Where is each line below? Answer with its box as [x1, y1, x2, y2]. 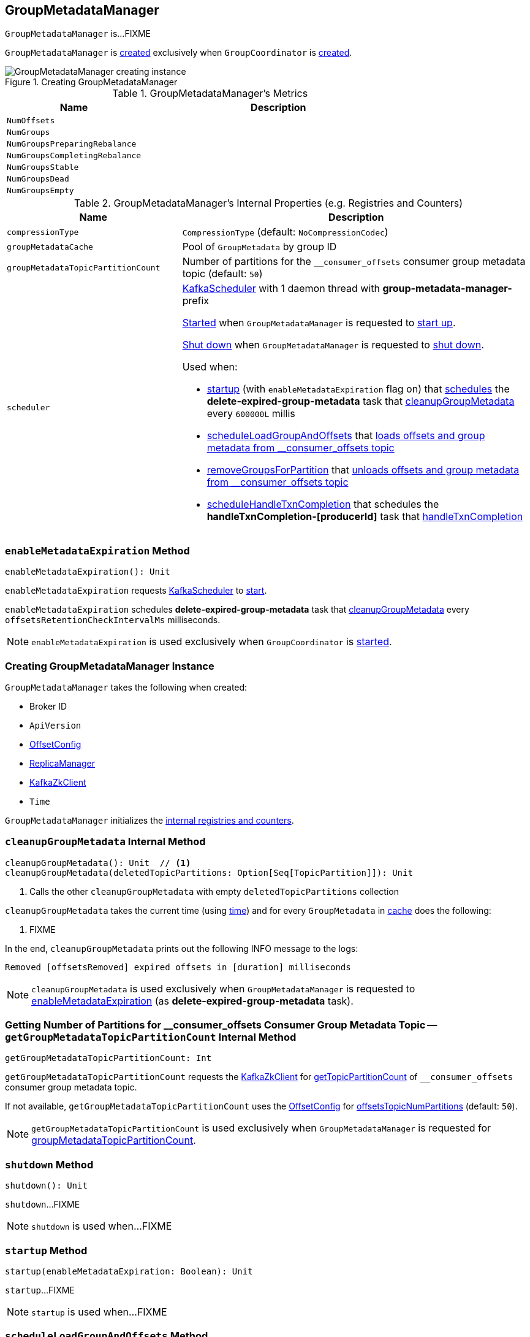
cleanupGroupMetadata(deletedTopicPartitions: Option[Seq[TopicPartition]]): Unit [5, 867, 413, 878]
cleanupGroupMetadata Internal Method [5, 835, 206, 848]
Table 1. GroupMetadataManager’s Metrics [112, 87, 308, 100]
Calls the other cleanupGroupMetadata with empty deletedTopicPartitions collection [29, 886, 399, 897]
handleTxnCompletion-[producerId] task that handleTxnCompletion [206, 510, 523, 523]
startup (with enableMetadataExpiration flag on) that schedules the [206, 383, 510, 396]
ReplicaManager [29, 757, 95, 768]
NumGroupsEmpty [7, 186, 74, 196]
